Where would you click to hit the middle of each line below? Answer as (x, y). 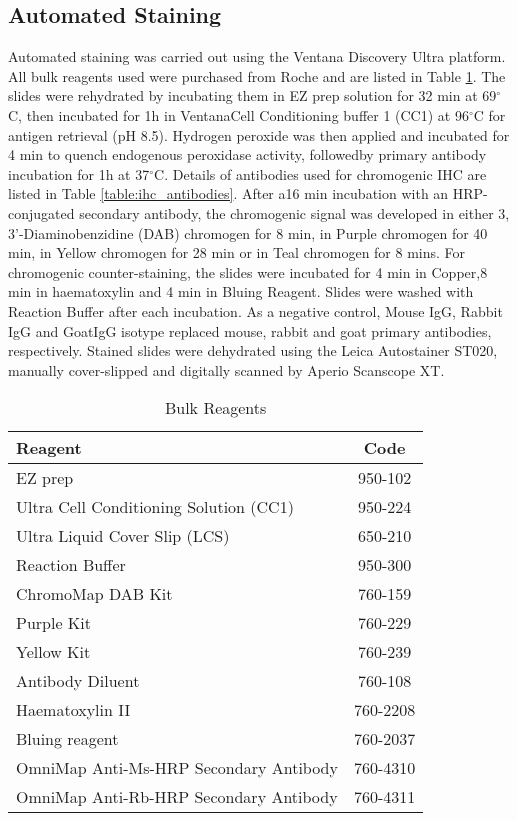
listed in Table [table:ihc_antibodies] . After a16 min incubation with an (228, 193)
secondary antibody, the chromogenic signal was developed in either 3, (294, 212)
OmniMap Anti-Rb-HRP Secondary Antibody (177, 797)
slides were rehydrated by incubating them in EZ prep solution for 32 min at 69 (252, 95)
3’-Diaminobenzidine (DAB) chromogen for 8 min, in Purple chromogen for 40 (248, 232)
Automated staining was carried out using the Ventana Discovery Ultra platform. (257, 56)
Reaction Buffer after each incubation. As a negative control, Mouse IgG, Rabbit (255, 310)
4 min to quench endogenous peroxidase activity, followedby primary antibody (247, 154)
